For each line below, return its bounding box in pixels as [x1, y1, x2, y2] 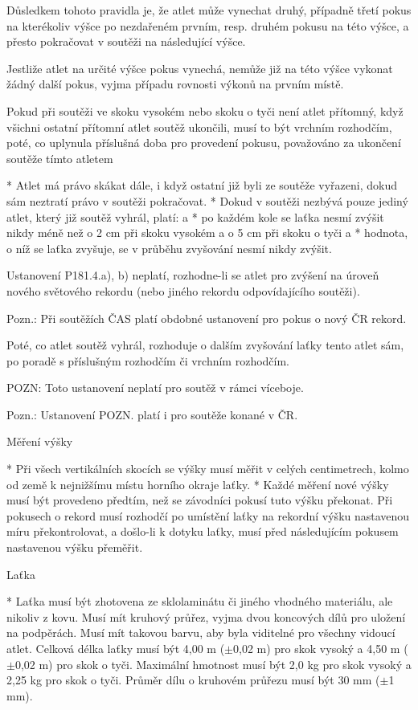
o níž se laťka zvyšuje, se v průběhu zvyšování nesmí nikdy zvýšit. [6, 239, 332, 256]
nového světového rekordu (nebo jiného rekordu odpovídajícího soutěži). [6, 282, 360, 299]
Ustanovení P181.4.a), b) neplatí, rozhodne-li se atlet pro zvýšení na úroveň [6, 267, 379, 284]
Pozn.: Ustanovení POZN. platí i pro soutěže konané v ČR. [6, 406, 298, 422]
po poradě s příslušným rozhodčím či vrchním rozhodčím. [6, 352, 290, 369]
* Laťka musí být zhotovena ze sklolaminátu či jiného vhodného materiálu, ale [6, 593, 393, 610]
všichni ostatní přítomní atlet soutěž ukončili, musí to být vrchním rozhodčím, [6, 118, 392, 135]
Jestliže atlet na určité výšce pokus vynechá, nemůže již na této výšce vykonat [6, 59, 393, 76]
